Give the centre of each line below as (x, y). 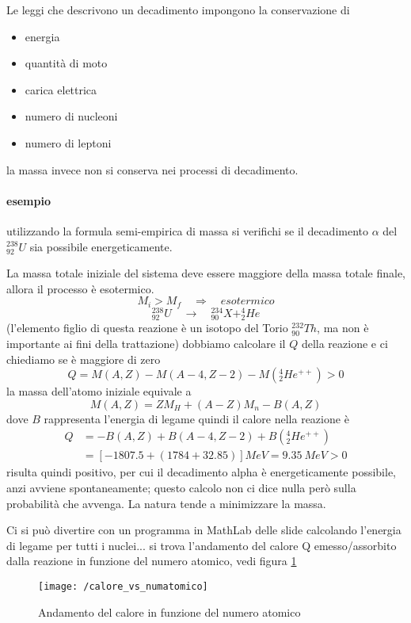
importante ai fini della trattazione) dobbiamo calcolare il (146, 344)
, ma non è (343, 328)
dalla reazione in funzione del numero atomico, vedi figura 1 (152, 561)
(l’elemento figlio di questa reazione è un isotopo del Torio (147, 328)
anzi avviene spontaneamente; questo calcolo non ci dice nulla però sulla (181, 488)
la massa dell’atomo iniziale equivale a (99, 391)
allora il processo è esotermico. (80, 288)
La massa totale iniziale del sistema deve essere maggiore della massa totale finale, (206, 273)
